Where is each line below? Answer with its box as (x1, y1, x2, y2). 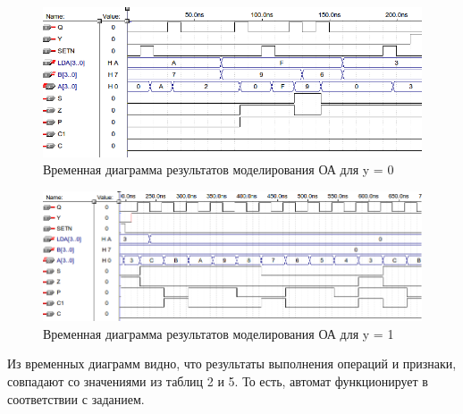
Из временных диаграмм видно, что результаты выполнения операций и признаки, (7, 354, 457, 373)
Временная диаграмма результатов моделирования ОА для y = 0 (43, 160, 394, 179)
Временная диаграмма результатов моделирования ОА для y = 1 (43, 324, 394, 342)
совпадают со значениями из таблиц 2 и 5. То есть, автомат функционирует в (7, 371, 428, 390)
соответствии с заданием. (7, 389, 145, 408)
